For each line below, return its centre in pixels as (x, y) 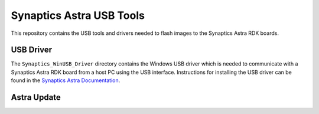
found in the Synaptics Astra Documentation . (66, 80)
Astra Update (36, 97)
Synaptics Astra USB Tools (78, 15)
